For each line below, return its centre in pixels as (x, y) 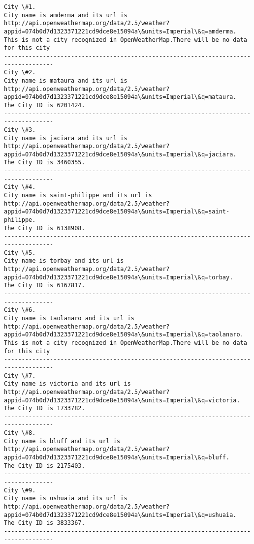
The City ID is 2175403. (45, 466)
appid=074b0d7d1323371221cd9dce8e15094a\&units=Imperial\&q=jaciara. (120, 154)
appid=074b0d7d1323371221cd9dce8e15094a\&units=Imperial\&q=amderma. (120, 31)
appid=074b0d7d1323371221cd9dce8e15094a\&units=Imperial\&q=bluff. (117, 458)
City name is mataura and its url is (66, 80)
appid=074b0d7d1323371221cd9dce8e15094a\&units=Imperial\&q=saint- (117, 212)
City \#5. (20, 253)
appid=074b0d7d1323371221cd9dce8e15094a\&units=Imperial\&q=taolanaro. (124, 335)
